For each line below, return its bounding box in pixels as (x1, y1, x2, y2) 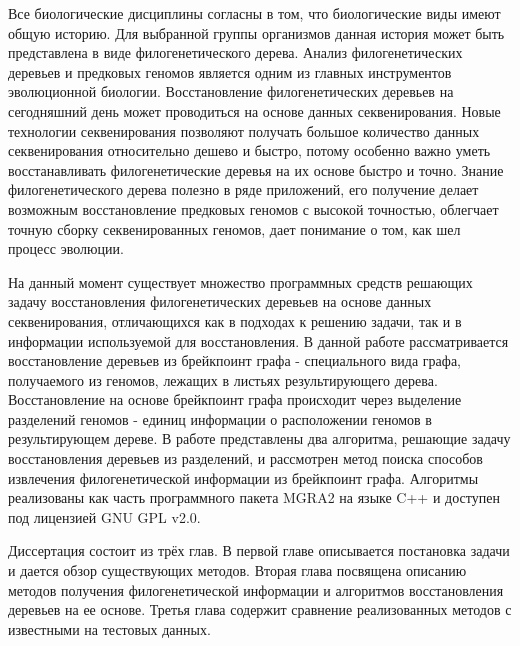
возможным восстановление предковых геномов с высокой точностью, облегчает (8, 198, 499, 219)
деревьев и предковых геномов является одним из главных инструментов (8, 61, 452, 82)
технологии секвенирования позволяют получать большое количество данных (8, 120, 480, 141)
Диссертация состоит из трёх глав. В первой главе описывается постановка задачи (8, 540, 510, 561)
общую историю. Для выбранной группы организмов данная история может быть (8, 22, 505, 43)
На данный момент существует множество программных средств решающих (8, 271, 473, 292)
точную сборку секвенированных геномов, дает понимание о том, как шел (8, 218, 461, 239)
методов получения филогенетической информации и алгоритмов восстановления (8, 579, 504, 600)
